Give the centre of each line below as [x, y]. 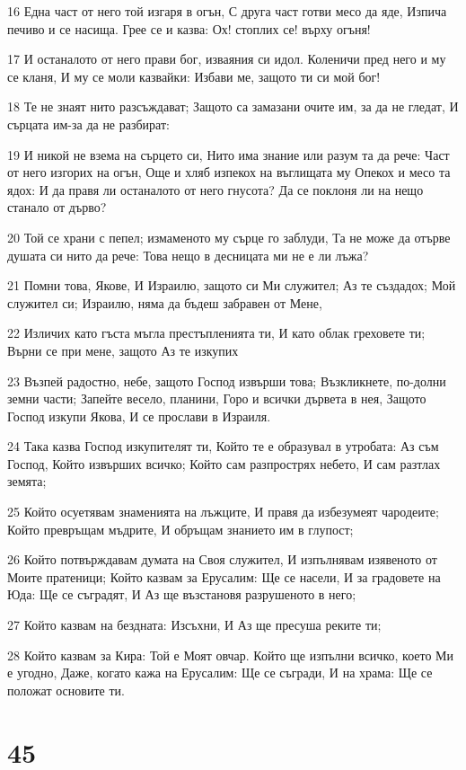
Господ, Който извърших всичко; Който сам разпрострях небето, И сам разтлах [224, 463]
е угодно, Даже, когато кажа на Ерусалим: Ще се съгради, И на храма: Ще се [220, 673]
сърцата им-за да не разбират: [88, 124]
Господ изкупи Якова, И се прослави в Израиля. [139, 416]
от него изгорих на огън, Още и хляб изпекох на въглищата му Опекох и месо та [229, 172]
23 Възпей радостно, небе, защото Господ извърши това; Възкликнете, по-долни [227, 381]
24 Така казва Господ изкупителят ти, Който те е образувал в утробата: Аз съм [223, 446]
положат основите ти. [66, 690]
